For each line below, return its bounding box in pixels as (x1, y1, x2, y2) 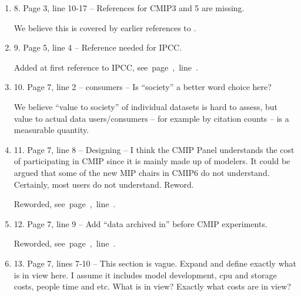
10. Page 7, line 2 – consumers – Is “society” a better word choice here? (14, 81, 272, 93)
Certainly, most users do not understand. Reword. (14, 178, 194, 190)
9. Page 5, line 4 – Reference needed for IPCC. (14, 41, 182, 54)
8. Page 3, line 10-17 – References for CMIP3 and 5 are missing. (14, 2, 245, 14)
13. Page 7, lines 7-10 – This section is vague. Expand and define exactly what (14, 257, 296, 269)
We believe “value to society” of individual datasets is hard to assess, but (14, 100, 278, 112)
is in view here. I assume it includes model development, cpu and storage (14, 268, 277, 281)
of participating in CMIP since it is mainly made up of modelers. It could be (14, 155, 290, 167)
